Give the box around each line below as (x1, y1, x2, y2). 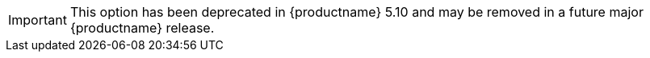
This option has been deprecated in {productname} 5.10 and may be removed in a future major (69, 4, 644, 20)
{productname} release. (69, 20, 215, 36)
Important (8, 12, 67, 28)
